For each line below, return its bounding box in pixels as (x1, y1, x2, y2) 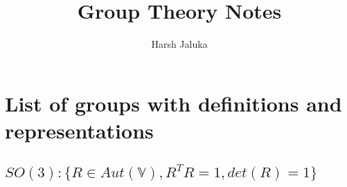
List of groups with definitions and (5, 89, 342, 117)
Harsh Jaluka (151, 37, 208, 51)
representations (5, 116, 154, 144)
